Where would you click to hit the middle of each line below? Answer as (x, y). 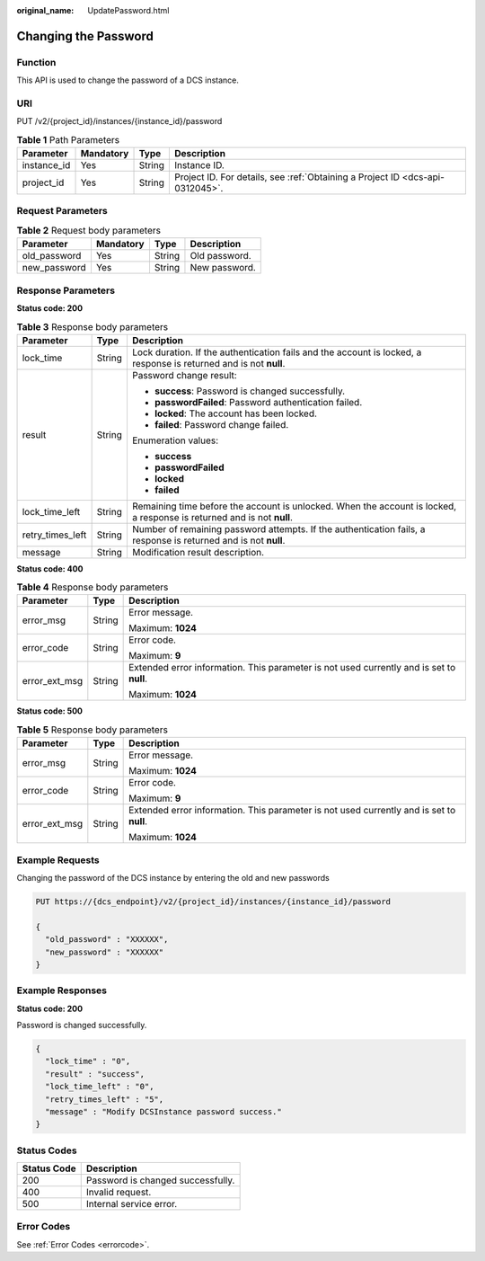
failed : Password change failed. (221, 424)
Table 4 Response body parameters (93, 587)
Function (36, 62)
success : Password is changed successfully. (250, 391)
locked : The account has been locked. (236, 413)
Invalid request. (119, 1193)
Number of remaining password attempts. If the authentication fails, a (278, 528)
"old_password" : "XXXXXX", (107, 940)
